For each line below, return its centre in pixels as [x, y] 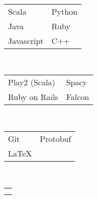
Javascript [26, 40]
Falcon [78, 97]
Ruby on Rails [33, 97]
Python [64, 11]
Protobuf [56, 138]
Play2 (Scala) [32, 82]
